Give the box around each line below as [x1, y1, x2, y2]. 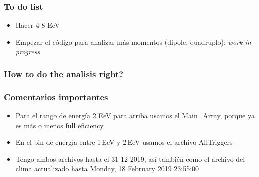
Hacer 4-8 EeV [15, 20, 60, 30]
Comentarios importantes [4, 90, 108, 103]
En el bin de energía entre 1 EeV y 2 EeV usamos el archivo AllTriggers [15, 137, 233, 147]
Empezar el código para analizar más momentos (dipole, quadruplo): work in [15, 36, 251, 47]
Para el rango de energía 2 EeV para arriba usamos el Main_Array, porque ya [15, 110, 255, 121]
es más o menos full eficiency [15, 120, 104, 130]
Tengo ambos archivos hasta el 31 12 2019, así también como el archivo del [15, 153, 245, 164]
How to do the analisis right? [4, 67, 124, 80]
